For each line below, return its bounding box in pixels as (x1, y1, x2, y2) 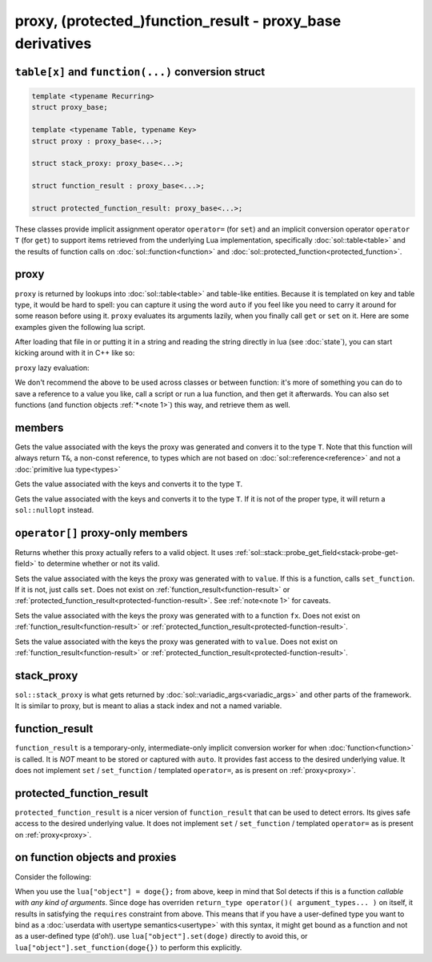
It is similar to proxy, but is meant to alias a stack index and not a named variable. (14, 701, 282, 710)
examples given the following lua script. (14, 322, 146, 332)
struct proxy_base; (31, 103, 108, 112)
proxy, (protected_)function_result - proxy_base (14, 12, 342, 30)
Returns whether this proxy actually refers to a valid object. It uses (14, 547, 234, 557)
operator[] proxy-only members (14, 525, 188, 540)
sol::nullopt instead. (14, 505, 94, 514)
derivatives (14, 34, 92, 52)
